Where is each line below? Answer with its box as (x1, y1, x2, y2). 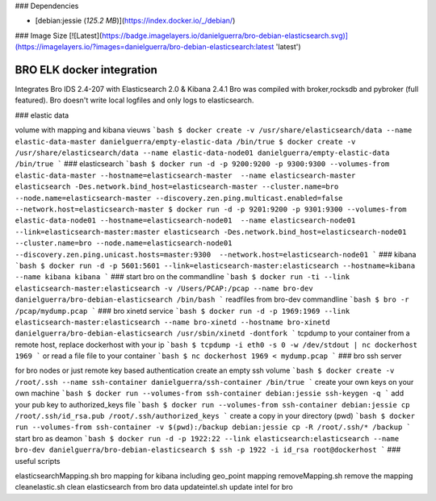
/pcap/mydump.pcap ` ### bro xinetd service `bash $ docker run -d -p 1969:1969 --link (15, 306, 350, 315)
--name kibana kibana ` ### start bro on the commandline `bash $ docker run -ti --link (15, 272, 350, 282)
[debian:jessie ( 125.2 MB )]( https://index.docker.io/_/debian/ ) (35, 16, 236, 26)
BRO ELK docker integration (15, 63, 157, 77)
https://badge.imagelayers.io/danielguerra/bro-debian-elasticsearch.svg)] (101, 31, 349, 40)
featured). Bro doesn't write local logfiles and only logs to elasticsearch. (15, 95, 254, 105)
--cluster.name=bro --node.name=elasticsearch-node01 (15, 239, 233, 248)
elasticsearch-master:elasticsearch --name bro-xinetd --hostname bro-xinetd (15, 317, 330, 327)
